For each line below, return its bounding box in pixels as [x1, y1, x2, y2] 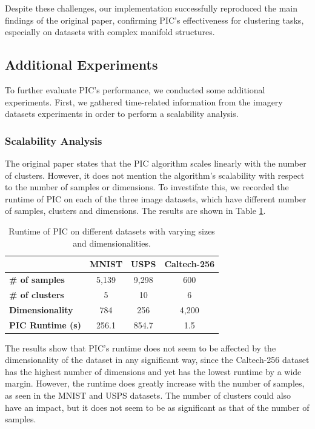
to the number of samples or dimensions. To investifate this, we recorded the [5, 181, 289, 193]
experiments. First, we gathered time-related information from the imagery [5, 95, 283, 108]
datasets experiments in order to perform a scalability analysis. [5, 107, 239, 120]
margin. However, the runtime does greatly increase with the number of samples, [5, 377, 305, 390]
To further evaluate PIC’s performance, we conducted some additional [5, 83, 265, 96]
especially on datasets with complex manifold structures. [5, 25, 215, 38]
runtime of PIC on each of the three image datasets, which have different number [5, 192, 307, 205]
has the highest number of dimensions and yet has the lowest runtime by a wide [5, 365, 302, 377]
